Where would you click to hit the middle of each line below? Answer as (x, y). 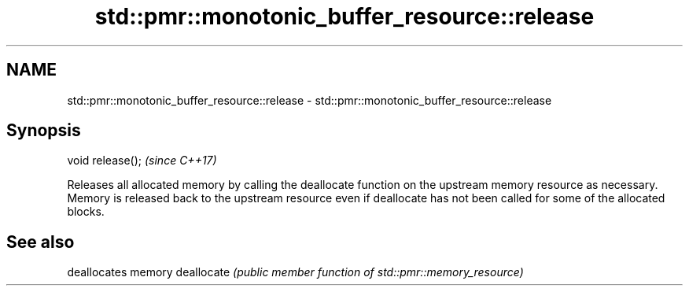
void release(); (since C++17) (142, 161)
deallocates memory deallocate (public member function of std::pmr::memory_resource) (295, 272)
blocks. (86, 212)
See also (41, 242)
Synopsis (44, 131)
